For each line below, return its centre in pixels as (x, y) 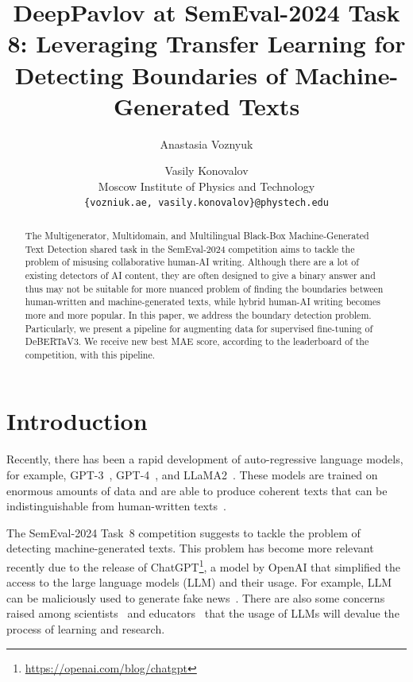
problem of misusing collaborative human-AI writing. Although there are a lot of (192, 262)
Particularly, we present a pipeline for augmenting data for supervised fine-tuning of (199, 328)
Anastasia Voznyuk (206, 143)
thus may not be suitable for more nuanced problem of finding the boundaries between (204, 288)
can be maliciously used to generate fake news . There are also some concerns (196, 597)
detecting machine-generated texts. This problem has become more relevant (190, 548)
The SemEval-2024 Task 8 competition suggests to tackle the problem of (183, 532)
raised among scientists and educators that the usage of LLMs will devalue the (203, 613)
